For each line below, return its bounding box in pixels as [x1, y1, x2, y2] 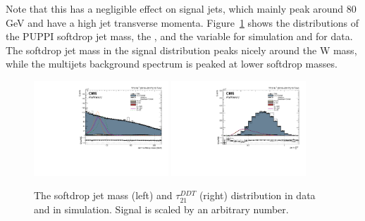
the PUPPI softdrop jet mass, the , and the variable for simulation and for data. [6, 29, 353, 44]
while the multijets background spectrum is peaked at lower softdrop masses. [6, 56, 338, 71]
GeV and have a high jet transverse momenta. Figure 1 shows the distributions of [6, 15, 359, 30]
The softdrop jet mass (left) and [34, 188, 173, 203]
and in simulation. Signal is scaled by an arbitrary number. [34, 202, 289, 216]
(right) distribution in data [199, 188, 316, 203]
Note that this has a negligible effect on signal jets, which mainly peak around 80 [6, 1, 357, 15]
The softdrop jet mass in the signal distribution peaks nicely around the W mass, [6, 42, 357, 57]
